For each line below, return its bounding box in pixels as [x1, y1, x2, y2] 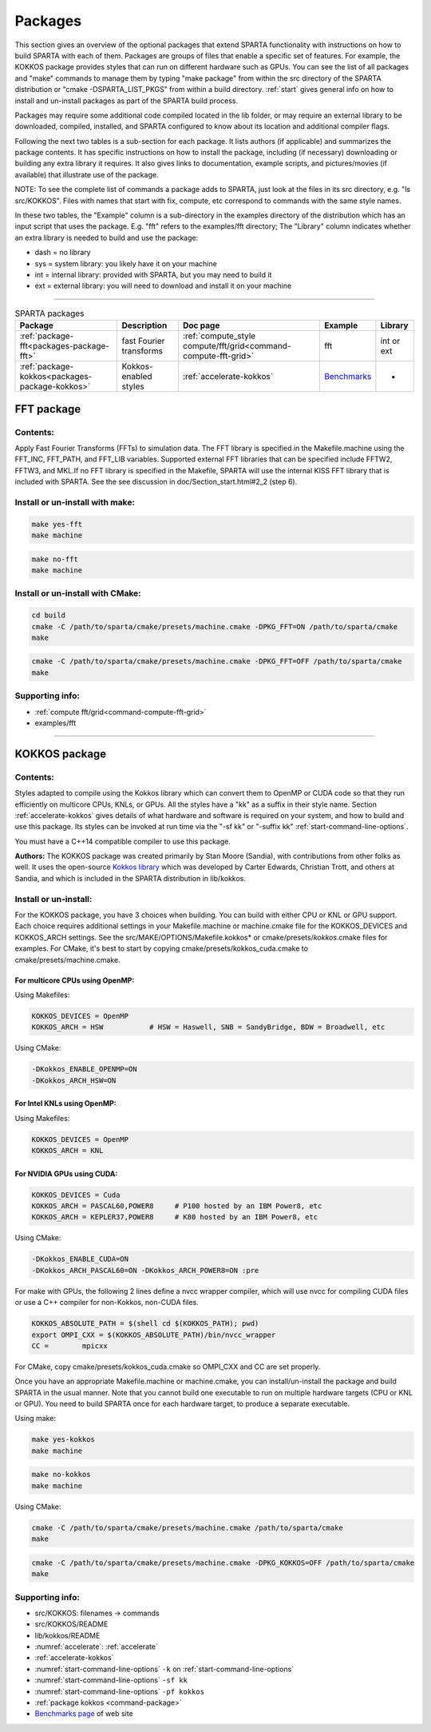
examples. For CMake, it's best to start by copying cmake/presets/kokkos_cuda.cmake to [14, 944, 309, 953]
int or [380, 336, 401, 347]
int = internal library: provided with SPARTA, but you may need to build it [34, 269, 272, 279]
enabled [121, 371, 152, 382]
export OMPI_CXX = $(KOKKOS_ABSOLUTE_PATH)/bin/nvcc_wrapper [31, 1330, 276, 1339]
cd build [31, 611, 66, 620]
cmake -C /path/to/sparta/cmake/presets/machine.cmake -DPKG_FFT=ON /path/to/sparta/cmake [31, 622, 398, 631]
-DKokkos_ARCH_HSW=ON [31, 1076, 117, 1085]
